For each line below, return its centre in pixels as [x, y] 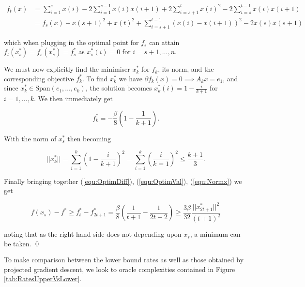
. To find [95, 78]
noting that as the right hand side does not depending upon [93, 234]
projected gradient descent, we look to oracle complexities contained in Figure [120, 269]
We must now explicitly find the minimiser [67, 69]
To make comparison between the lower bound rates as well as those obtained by [124, 260]
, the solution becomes [119, 88]
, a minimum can [215, 234]
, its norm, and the [186, 69]
